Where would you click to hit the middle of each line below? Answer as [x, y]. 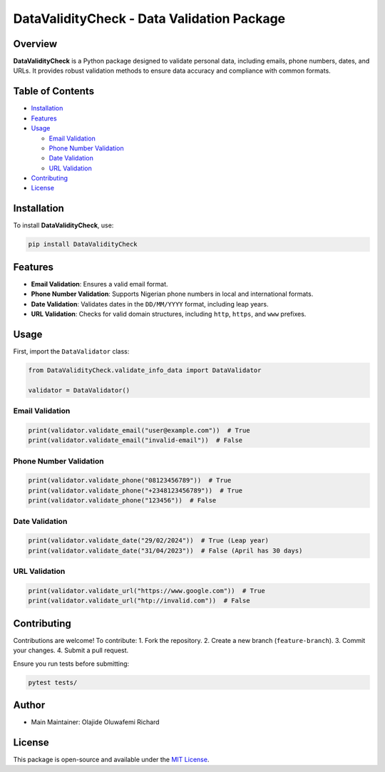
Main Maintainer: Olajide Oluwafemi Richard [95, 722]
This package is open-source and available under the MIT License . [111, 759]
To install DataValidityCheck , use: [63, 225]
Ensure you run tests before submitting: [71, 664]
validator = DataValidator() [79, 390]
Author [29, 705]
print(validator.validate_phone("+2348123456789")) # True [135, 490]
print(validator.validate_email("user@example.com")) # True [139, 430]
